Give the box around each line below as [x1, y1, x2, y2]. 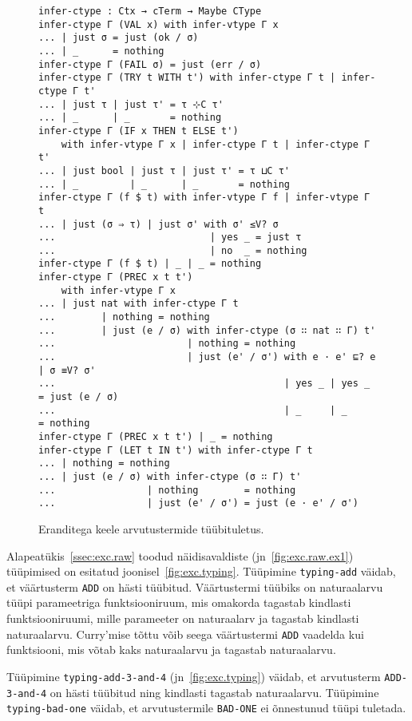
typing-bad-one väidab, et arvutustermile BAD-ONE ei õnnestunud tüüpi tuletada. [6, 699, 406, 716]
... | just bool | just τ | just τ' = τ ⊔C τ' [38, 164, 290, 176]
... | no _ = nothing [38, 244, 307, 256]
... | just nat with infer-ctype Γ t [38, 298, 239, 310]
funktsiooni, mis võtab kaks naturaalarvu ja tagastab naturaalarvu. [6, 641, 336, 658]
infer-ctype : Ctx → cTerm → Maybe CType [38, 6, 262, 17]
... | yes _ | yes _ [38, 378, 370, 390]
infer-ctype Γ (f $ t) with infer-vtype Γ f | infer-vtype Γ [38, 192, 370, 204]
